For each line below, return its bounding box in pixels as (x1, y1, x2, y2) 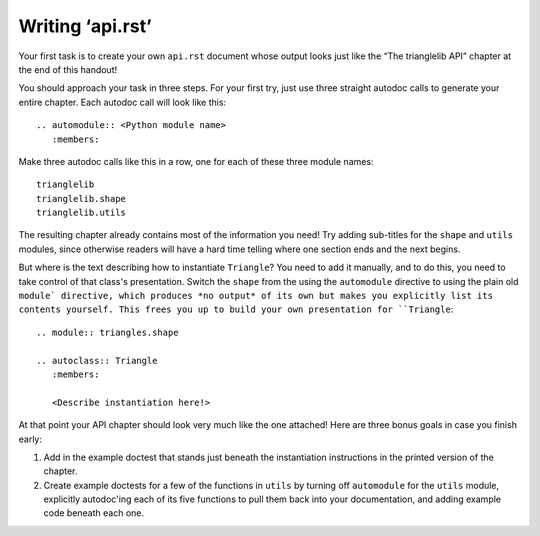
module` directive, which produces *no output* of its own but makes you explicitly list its (18, 290, 494, 302)
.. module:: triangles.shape (36, 326, 179, 338)
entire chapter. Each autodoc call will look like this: (18, 96, 227, 108)
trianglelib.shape (36, 193, 127, 204)
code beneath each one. (43, 507, 145, 519)
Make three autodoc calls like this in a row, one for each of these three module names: (18, 155, 374, 167)
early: (18, 433, 43, 445)
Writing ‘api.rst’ (18, 15, 152, 37)
